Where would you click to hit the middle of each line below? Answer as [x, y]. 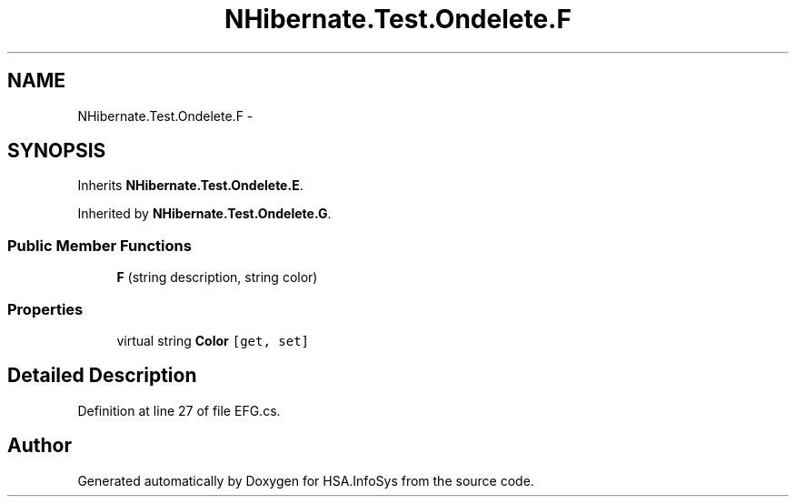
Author [40, 446]
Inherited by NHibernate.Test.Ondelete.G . [204, 214]
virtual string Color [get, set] [213, 340]
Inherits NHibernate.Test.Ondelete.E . [190, 186]
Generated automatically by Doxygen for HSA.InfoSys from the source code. [306, 480]
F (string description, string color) [217, 277]
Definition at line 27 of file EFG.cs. [179, 410]
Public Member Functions [99, 245]
